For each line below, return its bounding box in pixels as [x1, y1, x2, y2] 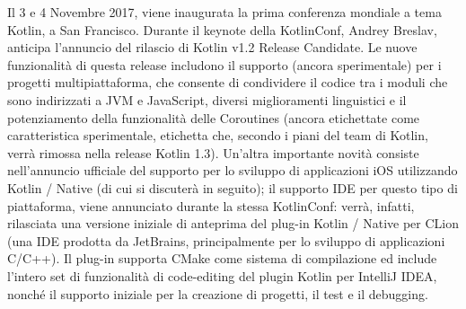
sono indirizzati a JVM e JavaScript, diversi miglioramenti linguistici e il [7, 90, 407, 109]
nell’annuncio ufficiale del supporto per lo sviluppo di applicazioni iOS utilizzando [7, 161, 458, 180]
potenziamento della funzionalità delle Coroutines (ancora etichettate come [7, 108, 420, 127]
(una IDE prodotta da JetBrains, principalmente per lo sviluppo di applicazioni [7, 231, 445, 250]
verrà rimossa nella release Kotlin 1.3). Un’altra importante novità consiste [7, 143, 419, 162]
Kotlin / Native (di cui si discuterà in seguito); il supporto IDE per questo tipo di [7, 178, 458, 197]
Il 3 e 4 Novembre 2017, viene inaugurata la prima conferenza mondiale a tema [7, 3, 442, 21]
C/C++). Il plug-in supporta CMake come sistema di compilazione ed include [7, 249, 437, 268]
